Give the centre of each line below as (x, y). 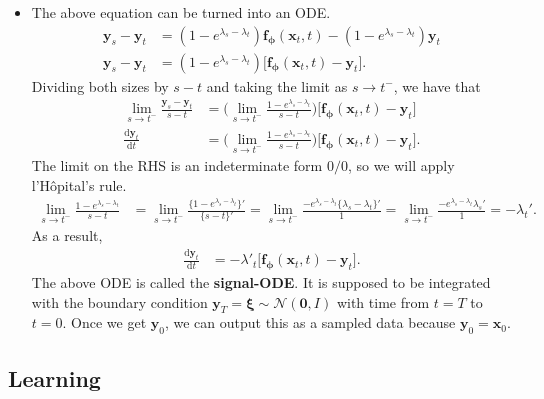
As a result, (67, 235)
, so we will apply (401, 165)
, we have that (437, 85)
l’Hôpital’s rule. (79, 184)
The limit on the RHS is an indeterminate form (177, 165)
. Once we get (104, 322)
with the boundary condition (119, 301)
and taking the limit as (277, 85)
